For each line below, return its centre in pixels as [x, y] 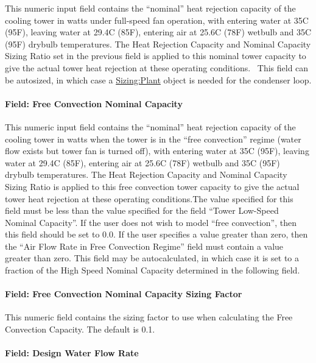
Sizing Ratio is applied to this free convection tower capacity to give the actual [152, 186]
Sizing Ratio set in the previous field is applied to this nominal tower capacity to [156, 56]
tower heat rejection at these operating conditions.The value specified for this [149, 198]
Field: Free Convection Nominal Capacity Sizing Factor [124, 294]
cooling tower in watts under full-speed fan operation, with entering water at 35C [157, 20]
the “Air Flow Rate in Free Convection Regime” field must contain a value [144, 246]
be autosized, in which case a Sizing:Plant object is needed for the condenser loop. [158, 79]
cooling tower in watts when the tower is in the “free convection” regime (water [153, 139]
